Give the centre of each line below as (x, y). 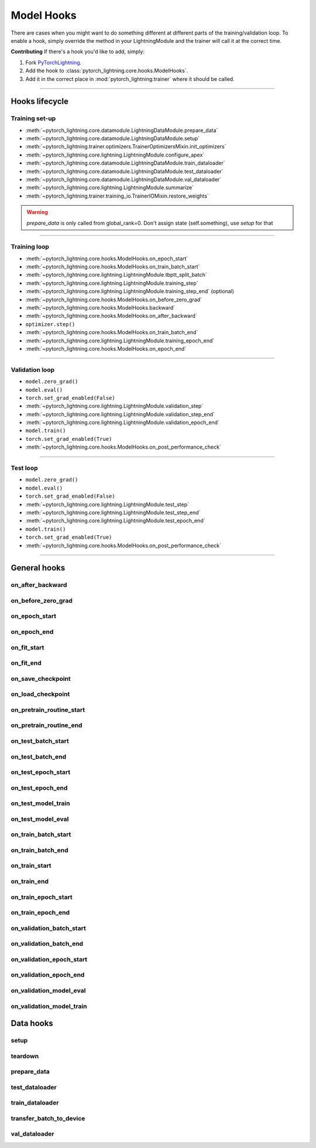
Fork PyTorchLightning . (54, 62)
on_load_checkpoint (40, 694)
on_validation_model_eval (48, 990)
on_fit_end (26, 663)
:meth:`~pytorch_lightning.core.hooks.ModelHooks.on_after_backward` (111, 316)
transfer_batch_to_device (48, 1118)
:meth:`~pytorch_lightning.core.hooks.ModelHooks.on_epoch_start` (107, 259)
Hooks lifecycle (39, 102)
